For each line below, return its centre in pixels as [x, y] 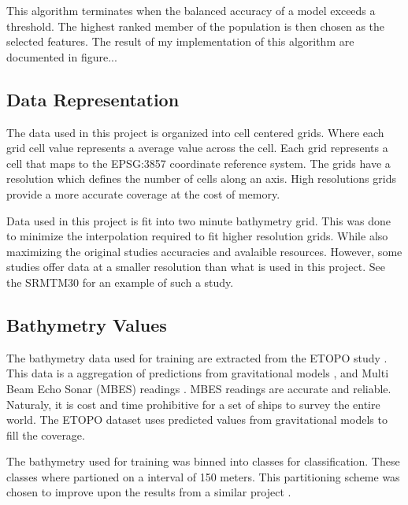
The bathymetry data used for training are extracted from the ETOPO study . [197, 357]
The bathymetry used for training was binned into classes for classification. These [203, 461]
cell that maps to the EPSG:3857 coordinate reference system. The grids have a [198, 163]
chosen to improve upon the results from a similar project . [149, 492]
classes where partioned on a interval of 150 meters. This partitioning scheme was [203, 476]
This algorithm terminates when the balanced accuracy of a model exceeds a [191, 10]
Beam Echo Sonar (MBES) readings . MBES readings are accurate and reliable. [199, 388]
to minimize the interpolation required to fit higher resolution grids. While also [197, 236]
